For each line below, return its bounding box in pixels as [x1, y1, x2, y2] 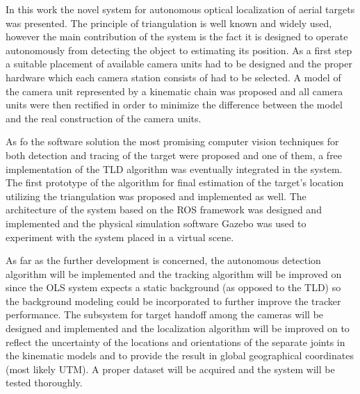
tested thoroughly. [6, 375, 83, 390]
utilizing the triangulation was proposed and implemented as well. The [6, 188, 306, 203]
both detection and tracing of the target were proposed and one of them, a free [6, 147, 343, 162]
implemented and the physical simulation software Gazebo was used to [6, 215, 306, 230]
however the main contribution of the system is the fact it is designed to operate [6, 29, 348, 44]
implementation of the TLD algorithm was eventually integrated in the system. [6, 161, 343, 176]
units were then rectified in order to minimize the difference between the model [6, 97, 343, 112]
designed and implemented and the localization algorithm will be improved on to [6, 321, 350, 336]
